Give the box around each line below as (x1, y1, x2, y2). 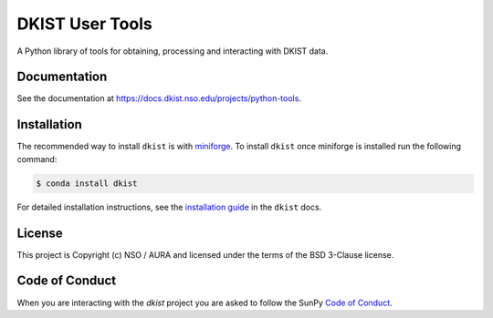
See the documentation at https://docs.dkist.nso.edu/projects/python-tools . (16, 93, 301, 104)
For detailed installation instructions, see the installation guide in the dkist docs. (16, 201, 322, 212)
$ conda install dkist (36, 178, 138, 189)
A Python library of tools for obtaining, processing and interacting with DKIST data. (16, 46, 329, 56)
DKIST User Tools (16, 14, 152, 34)
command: (16, 153, 58, 164)
